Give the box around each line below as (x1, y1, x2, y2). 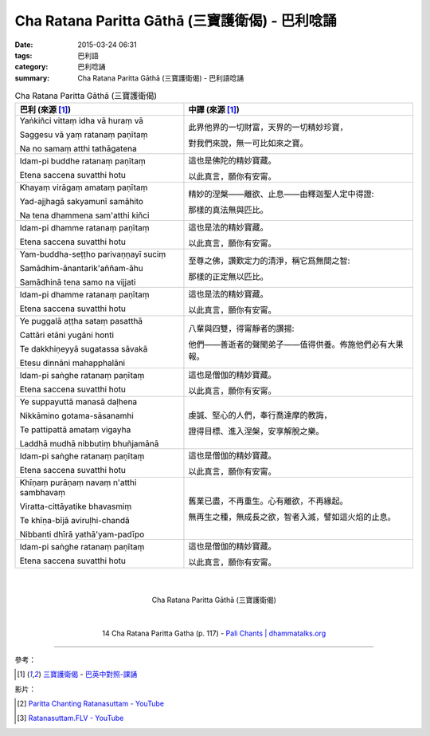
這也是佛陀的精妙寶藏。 (188, 155, 276, 167)
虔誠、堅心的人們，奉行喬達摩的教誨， (188, 410, 332, 421)
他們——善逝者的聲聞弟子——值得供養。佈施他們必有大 (188, 339, 396, 350)
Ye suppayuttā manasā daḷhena (19, 396, 138, 407)
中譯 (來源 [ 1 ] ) (188, 104, 240, 116)
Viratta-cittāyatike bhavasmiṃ (19, 501, 132, 512)
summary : (14, 73, 50, 83)
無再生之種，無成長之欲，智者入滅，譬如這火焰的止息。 (188, 511, 396, 522)
